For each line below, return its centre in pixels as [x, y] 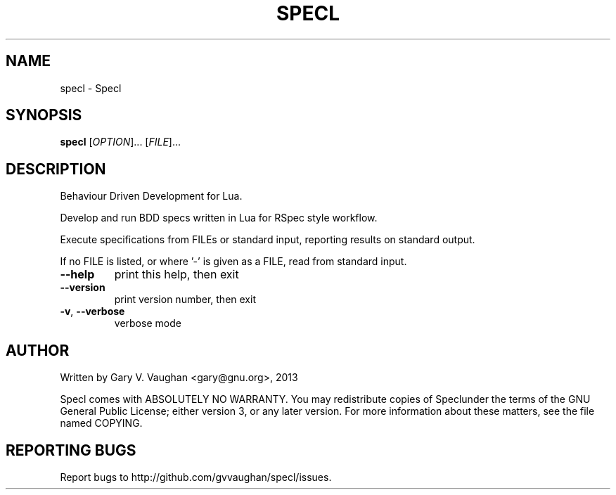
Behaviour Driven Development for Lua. [151, 196]
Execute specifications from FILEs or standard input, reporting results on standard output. [268, 240]
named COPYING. [101, 423]
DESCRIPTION [56, 169]
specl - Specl [91, 88]
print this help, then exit [177, 275]
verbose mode [148, 323]
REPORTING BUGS [71, 450]
